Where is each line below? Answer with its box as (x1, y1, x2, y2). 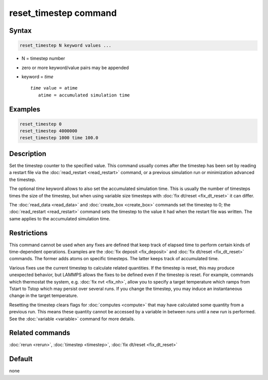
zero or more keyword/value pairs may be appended (21, 65, 129, 71)
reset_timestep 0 (19, 121, 62, 127)
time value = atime (30, 85, 78, 91)
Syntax (9, 26, 32, 35)
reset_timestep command (9, 7, 117, 18)
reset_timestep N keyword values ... (19, 43, 112, 48)
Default (9, 355, 33, 363)
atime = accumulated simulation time (38, 92, 130, 98)
